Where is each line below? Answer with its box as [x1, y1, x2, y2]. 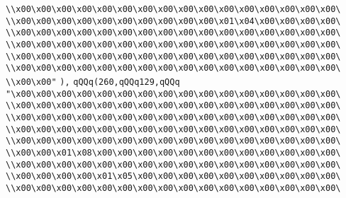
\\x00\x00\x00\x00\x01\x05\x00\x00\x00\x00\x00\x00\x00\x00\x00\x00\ [6, 171, 341, 182]
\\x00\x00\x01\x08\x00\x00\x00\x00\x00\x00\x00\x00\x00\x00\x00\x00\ [6, 147, 341, 158]
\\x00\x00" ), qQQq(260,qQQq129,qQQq [6, 76, 180, 87]
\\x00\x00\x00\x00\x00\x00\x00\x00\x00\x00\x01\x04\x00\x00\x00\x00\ [6, 16, 341, 26]
